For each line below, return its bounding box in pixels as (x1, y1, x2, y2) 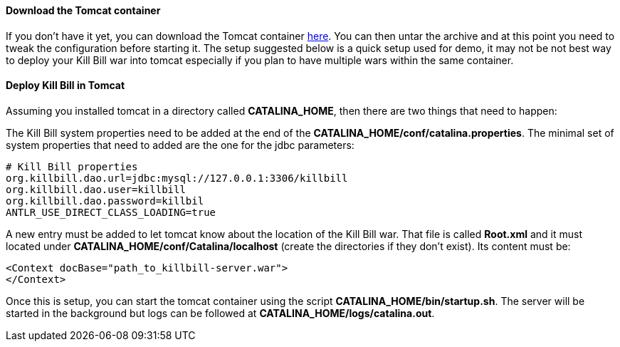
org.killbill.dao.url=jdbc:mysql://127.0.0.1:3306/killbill (6, 172, 348, 184)
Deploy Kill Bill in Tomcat (6, 79, 125, 92)
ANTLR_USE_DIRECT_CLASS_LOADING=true (6, 206, 216, 218)
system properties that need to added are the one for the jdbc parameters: (6, 138, 354, 151)
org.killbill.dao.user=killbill (6, 183, 186, 195)
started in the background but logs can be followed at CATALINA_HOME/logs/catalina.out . (6, 306, 435, 319)
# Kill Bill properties (6, 160, 138, 172)
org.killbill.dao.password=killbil (6, 195, 204, 207)
